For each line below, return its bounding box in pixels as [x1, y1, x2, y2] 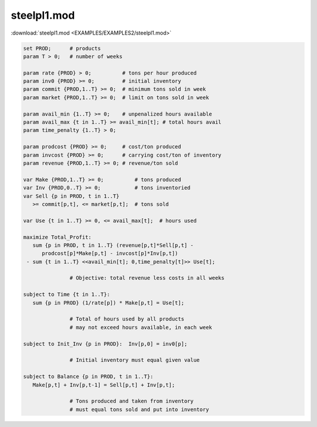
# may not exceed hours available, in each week [69, 324, 213, 331]
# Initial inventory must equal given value [69, 357, 200, 364]
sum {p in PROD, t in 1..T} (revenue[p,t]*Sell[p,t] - [32, 242, 194, 249]
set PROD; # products [23, 45, 101, 52]
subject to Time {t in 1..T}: [23, 291, 110, 298]
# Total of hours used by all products [69, 316, 184, 323]
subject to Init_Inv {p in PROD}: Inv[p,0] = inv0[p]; [23, 340, 188, 347]
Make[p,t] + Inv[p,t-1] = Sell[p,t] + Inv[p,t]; [32, 381, 176, 388]
